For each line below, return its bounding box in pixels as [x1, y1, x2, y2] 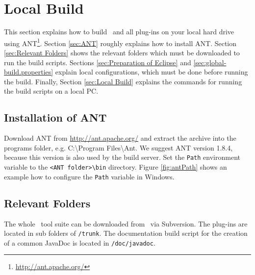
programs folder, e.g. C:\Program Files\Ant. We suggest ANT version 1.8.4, [4, 142, 233, 152]
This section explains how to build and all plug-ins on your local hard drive [4, 26, 234, 37]
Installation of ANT [4, 110, 107, 125]
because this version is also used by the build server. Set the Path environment [4, 152, 240, 162]
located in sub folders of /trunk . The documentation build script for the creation [4, 228, 248, 238]
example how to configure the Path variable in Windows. [4, 171, 175, 181]
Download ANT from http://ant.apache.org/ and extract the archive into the [4, 133, 236, 143]
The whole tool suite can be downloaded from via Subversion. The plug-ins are [4, 218, 248, 228]
